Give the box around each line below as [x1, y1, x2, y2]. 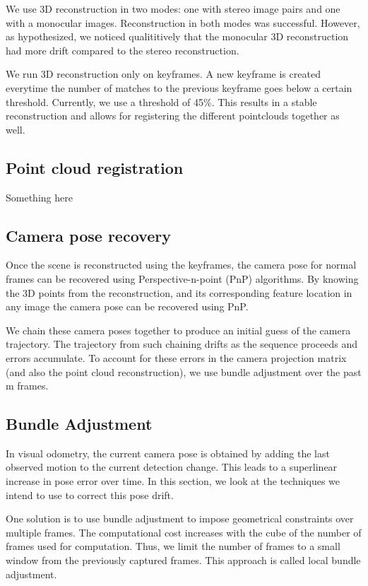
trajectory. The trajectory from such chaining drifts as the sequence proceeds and [6, 336, 358, 351]
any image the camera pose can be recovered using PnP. [6, 299, 249, 314]
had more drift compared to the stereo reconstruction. [6, 42, 239, 57]
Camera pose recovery [6, 224, 171, 246]
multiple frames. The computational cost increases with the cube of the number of [6, 525, 362, 539]
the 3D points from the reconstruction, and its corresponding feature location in [6, 285, 352, 300]
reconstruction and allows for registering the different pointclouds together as [6, 108, 340, 123]
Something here [6, 189, 73, 204]
